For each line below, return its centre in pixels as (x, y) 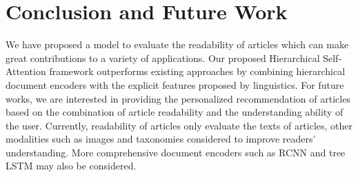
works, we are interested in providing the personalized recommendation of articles (178, 98)
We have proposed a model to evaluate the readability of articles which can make (177, 44)
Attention (26, 71)
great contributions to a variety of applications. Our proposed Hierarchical (163, 58)
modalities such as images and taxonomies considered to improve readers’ (161, 139)
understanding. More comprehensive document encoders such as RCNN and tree (176, 152)
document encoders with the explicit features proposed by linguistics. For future (175, 84)
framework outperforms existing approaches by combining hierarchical (197, 71)
